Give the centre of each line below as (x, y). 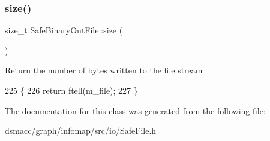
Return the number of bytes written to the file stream (104, 70)
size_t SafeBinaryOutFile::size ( (64, 30)
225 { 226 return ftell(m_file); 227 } (71, 90)
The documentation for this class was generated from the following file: (135, 110)
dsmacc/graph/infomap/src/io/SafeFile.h (81, 131)
